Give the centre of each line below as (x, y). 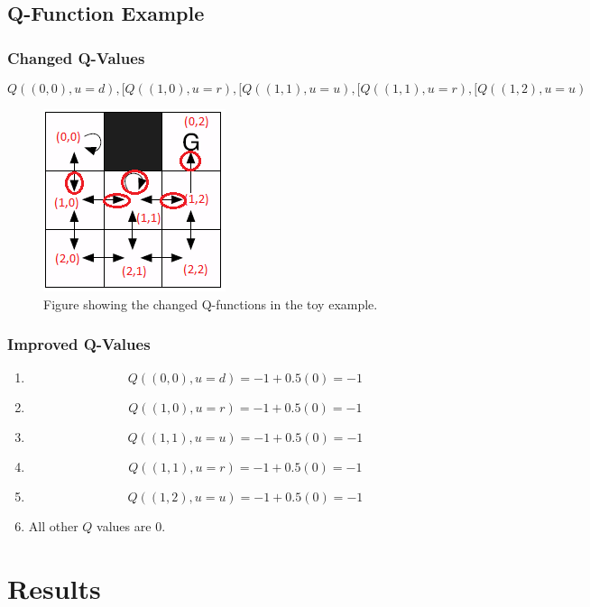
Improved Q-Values (79, 344)
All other (53, 526)
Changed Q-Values (76, 57)
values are (124, 526)
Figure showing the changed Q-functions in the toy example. (211, 303)
